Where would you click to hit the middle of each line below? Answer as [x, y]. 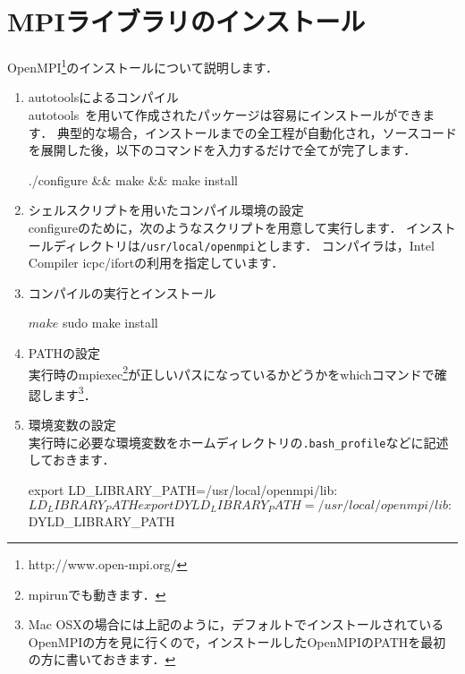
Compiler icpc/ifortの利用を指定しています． [156, 263]
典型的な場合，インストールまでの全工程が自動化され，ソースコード [257, 132]
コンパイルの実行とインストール [122, 292]
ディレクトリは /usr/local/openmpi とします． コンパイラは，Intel [244, 245]
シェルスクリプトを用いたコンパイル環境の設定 [166, 210]
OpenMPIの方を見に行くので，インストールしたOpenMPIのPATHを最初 [237, 641]
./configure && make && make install [133, 179]
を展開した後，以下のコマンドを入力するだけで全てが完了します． [222, 150]
